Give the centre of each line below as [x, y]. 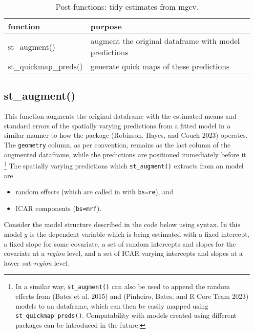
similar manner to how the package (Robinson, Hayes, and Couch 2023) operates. [126, 135]
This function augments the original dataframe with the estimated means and [120, 116]
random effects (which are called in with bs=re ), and [94, 192]
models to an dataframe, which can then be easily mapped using [112, 305]
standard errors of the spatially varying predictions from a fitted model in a [117, 125]
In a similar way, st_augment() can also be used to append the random [123, 286]
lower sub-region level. [37, 262]
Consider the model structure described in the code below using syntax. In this [122, 224]
